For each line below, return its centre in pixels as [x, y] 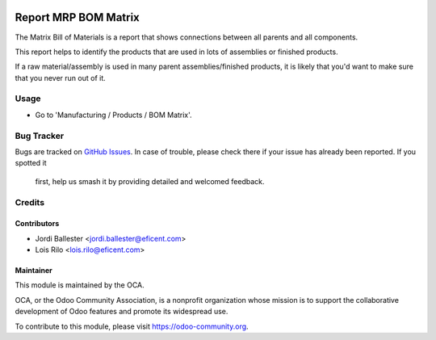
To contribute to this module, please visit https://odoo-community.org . [132, 326]
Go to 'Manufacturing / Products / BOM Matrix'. [114, 115]
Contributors [37, 224]
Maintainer [34, 271]
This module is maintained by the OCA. [80, 285]
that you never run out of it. [61, 78]
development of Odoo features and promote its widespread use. [122, 312]
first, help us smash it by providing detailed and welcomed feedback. [150, 181]
